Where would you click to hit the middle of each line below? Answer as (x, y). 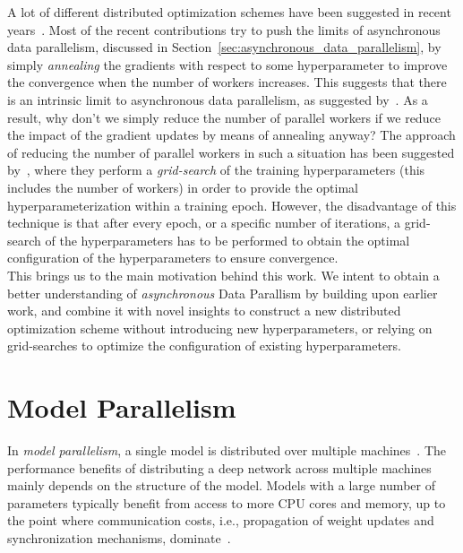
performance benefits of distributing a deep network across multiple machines (219, 467)
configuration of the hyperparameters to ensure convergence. (173, 258)
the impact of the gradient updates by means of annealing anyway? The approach (231, 135)
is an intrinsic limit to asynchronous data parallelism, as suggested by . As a (218, 99)
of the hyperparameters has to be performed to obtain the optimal (227, 240)
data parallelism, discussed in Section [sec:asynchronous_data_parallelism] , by (224, 47)
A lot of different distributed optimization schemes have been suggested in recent (229, 12)
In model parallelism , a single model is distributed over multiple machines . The (227, 450)
